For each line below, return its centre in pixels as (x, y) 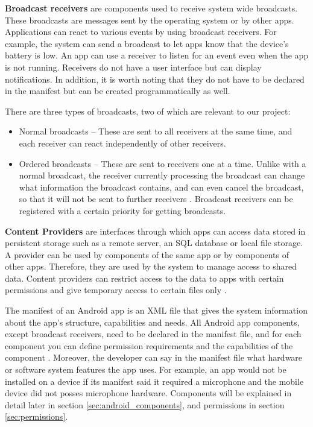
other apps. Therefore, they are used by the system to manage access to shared (151, 266)
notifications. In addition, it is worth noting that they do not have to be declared (155, 79)
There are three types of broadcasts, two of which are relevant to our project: (148, 111)
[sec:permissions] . (36, 416)
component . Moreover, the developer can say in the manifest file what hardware (154, 357)
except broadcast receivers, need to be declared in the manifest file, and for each (153, 334)
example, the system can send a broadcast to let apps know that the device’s (147, 43)
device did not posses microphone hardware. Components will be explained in (148, 393)
